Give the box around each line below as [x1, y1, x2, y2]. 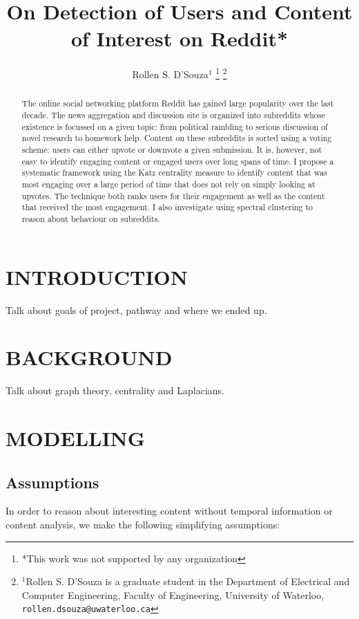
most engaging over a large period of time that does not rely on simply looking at [21, 178, 316, 190]
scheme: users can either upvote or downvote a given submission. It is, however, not [21, 143, 322, 155]
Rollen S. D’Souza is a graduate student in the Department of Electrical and [26, 574, 350, 589]
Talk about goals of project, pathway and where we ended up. [6, 302, 267, 317]
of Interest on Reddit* [70, 24, 289, 53]
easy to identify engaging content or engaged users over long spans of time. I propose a [21, 155, 334, 167]
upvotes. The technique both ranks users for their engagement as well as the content [21, 190, 325, 201]
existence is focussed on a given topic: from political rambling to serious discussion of [21, 120, 328, 132]
